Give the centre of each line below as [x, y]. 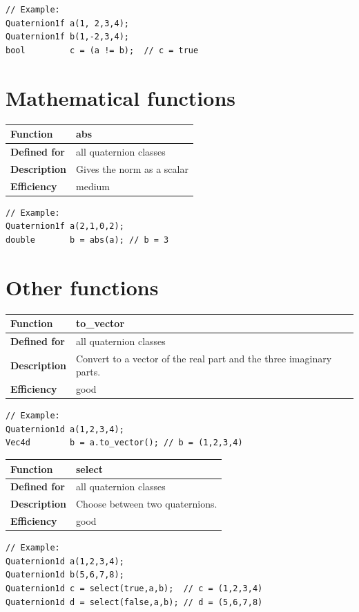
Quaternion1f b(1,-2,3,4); [67, 37]
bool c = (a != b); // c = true [102, 50]
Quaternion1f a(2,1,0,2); [65, 226]
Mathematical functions [121, 97]
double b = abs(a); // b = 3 [87, 240]
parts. [88, 372]
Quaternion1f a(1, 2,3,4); [67, 23]
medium [93, 186]
